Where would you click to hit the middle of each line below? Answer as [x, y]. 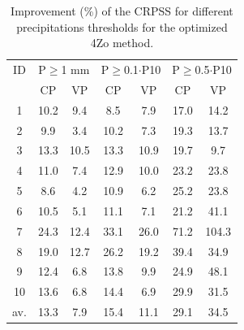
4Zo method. [122, 43]
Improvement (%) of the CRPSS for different [122, 11]
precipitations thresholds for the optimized [122, 26]
